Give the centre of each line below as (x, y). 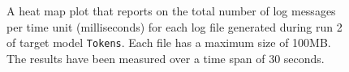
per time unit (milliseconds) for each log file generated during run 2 (174, 26)
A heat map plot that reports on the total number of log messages (171, 11)
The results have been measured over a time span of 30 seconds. (166, 58)
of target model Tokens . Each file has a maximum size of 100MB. (169, 42)
